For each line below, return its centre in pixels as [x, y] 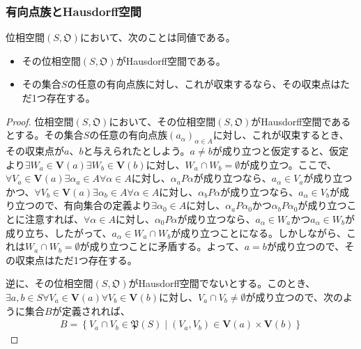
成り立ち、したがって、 [59, 232]
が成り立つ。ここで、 [289, 164]
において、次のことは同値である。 [158, 37]
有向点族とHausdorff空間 [74, 11]
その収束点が [35, 150]
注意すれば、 [54, 218]
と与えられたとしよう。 [137, 150]
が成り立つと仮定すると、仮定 [281, 150]
